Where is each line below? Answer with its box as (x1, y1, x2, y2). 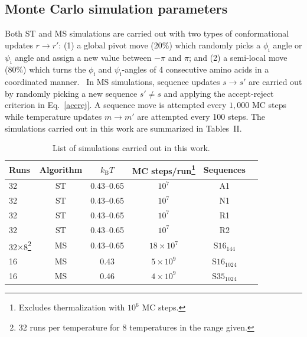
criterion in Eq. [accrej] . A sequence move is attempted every (5, 99, 227, 111)
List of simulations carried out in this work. (53, 142, 210, 154)
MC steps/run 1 (132, 162, 195, 176)
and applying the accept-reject (164, 87, 274, 99)
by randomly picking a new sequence (5, 87, 138, 99)
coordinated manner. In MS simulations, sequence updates (5, 76, 220, 88)
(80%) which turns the (5, 63, 86, 76)
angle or (273, 38, 302, 51)
